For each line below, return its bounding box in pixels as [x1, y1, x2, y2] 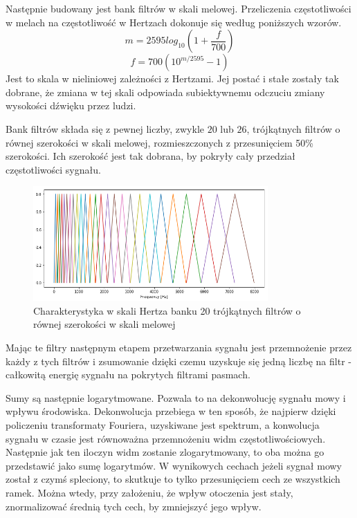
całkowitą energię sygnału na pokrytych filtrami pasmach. [6, 367, 250, 382]
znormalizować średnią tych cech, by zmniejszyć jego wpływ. [6, 499, 262, 513]
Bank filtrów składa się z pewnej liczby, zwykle [6, 121, 205, 136]
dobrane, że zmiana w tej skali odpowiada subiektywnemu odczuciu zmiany [6, 84, 325, 99]
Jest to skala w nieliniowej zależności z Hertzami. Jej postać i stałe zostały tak [6, 71, 339, 86]
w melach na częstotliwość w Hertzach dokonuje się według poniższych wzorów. [6, 15, 342, 29]
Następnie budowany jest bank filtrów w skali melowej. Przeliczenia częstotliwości [6, 1, 351, 15]
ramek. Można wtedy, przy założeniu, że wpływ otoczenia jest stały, [6, 485, 293, 500]
